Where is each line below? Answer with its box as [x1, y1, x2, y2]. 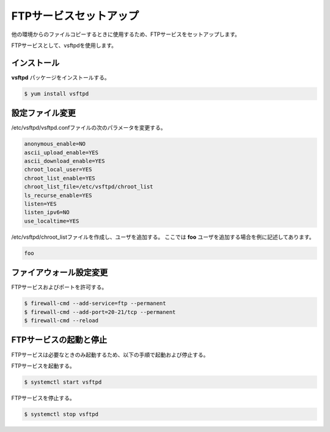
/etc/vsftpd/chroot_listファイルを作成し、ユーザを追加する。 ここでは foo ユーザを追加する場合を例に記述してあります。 [11, 233, 315, 240]
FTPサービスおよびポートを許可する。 [11, 283, 108, 291]
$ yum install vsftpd [24, 90, 89, 97]
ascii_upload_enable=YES [24, 149, 99, 156]
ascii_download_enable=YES [24, 158, 105, 165]
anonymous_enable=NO [24, 141, 86, 147]
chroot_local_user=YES [24, 166, 92, 173]
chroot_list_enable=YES [24, 174, 96, 182]
